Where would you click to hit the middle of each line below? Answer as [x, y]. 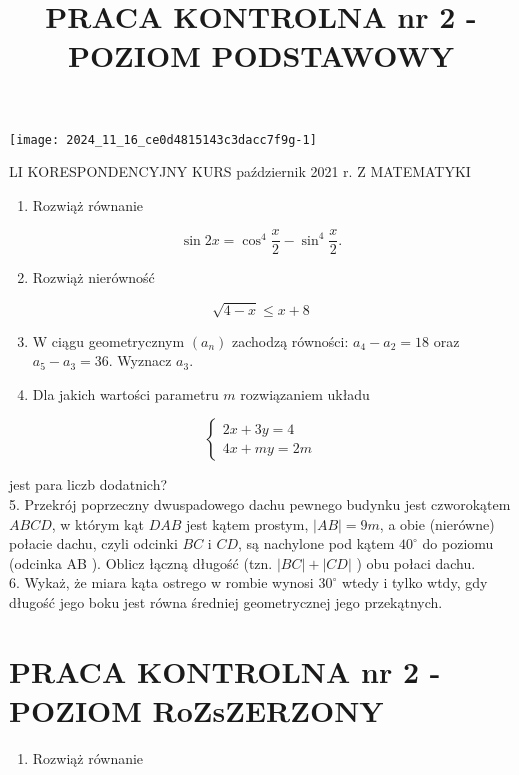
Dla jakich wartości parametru [125, 393]
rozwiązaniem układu [305, 393]
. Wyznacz [140, 360]
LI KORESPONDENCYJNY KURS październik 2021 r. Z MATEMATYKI [240, 171]
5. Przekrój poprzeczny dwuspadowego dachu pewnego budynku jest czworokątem [260, 503]
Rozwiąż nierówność [93, 277]
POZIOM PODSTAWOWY [261, 55]
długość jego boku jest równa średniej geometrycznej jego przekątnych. [226, 601]
